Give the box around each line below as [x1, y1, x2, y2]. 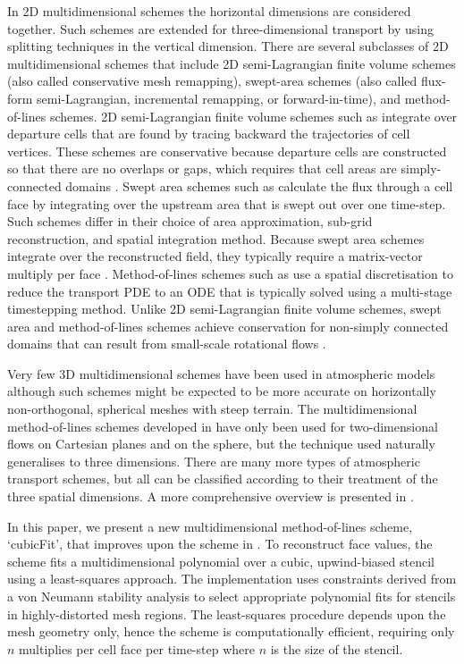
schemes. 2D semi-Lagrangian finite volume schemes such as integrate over [49, 106, 458, 125]
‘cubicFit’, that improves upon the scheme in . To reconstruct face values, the [7, 534, 433, 553]
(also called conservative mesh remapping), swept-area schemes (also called [7, 71, 418, 90]
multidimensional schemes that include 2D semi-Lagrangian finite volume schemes [7, 54, 456, 72]
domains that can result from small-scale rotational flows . [7, 334, 326, 353]
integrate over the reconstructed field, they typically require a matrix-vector [7, 247, 423, 265]
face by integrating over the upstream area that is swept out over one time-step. [7, 194, 446, 213]
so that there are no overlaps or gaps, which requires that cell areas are [7, 159, 397, 178]
